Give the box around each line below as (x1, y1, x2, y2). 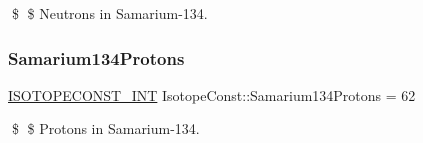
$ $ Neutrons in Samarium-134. (11, 3, 208, 23)
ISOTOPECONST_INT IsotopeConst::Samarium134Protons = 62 (8, 84, 416, 105)
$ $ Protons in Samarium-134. (11, 118, 200, 139)
